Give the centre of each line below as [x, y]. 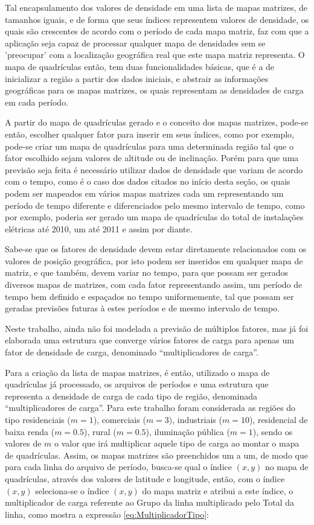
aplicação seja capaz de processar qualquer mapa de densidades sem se [135, 43]
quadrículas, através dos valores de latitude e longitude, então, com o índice [145, 478]
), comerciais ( [120, 419]
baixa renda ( [30, 431]
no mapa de [287, 467]
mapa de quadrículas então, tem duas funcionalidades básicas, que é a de [140, 66]
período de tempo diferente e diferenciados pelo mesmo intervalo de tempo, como [155, 205]
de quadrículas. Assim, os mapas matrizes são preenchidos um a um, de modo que [156, 455]
